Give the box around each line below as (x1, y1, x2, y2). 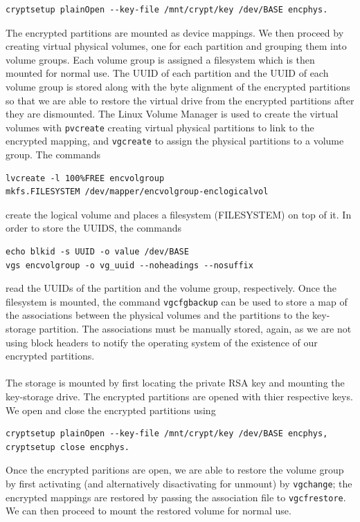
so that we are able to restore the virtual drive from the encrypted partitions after (6, 93, 354, 107)
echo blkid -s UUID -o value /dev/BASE (6, 247, 189, 257)
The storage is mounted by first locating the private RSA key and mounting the (6, 375, 345, 390)
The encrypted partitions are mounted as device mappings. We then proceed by (6, 25, 344, 39)
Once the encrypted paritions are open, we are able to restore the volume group (6, 463, 344, 477)
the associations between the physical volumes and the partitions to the (6, 308, 309, 322)
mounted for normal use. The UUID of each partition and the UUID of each (6, 66, 329, 80)
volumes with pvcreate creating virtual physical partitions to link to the (6, 120, 314, 134)
